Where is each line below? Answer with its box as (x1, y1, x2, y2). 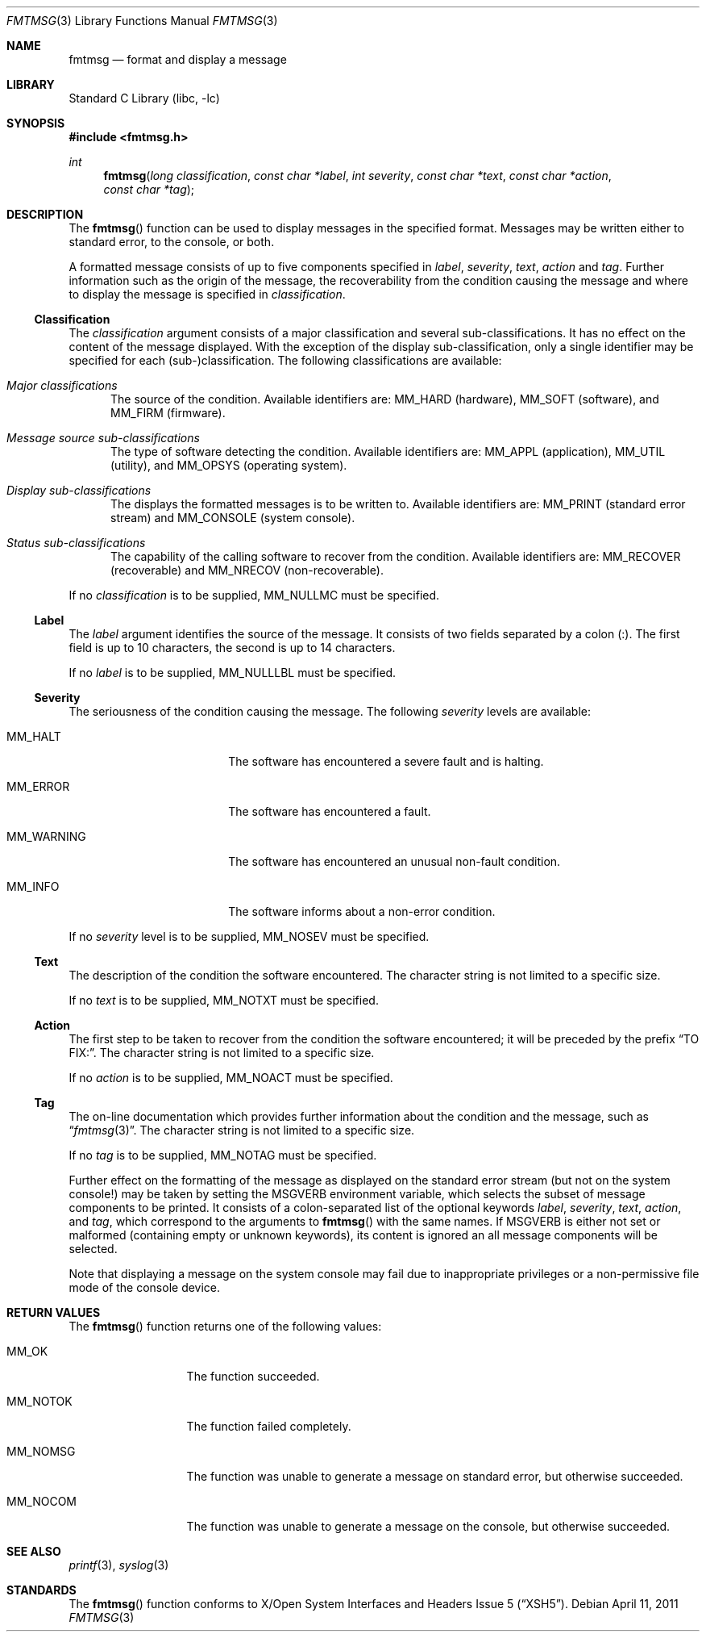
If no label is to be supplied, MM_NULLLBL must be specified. (69, 666, 397, 679)
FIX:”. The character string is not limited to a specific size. (69, 1046, 375, 1059)
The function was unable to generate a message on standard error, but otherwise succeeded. (186, 1469, 683, 1483)
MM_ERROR (6, 779, 70, 793)
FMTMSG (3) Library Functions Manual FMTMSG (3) (6, 14, 278, 27)
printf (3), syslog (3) (69, 1558, 169, 1572)
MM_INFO (6, 880, 60, 893)
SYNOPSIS (6, 116, 65, 130)
